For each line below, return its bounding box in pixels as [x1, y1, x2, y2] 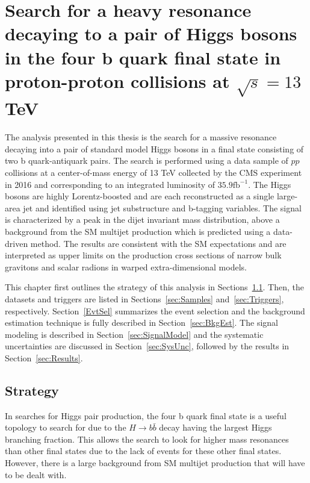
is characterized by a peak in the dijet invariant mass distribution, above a [5, 213, 280, 226]
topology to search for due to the [5, 421, 126, 434]
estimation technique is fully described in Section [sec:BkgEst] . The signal [5, 316, 278, 329]
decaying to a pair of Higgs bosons [5, 21, 297, 46]
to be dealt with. [5, 468, 67, 481]
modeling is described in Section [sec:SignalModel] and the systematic [5, 328, 264, 340]
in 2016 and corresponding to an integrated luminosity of [5, 178, 215, 190]
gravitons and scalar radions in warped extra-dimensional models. [5, 260, 247, 273]
